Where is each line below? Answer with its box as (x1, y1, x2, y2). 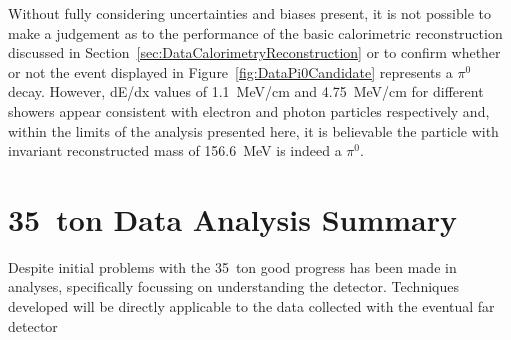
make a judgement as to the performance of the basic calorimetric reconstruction (8, 22, 503, 43)
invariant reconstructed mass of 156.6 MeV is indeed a (8, 140, 342, 161)
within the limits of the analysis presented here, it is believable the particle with (8, 120, 499, 141)
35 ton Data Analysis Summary (8, 198, 458, 239)
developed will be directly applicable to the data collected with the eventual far (8, 296, 495, 317)
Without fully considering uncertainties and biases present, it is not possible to (8, 3, 491, 23)
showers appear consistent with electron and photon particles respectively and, (8, 100, 490, 121)
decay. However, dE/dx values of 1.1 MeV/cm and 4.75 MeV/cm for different (8, 81, 484, 102)
